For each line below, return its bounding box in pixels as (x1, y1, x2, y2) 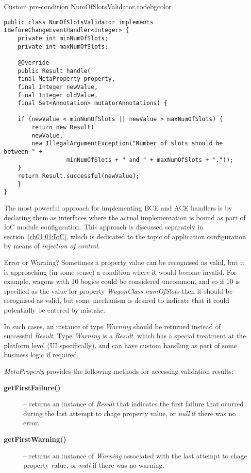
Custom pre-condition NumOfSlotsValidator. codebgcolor (4, 1, 172, 11)
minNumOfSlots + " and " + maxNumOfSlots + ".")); (66, 156, 234, 163)
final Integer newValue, (17, 83, 98, 90)
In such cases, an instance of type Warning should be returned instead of (4, 321, 221, 331)
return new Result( (32, 124, 95, 131)
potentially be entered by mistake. (4, 304, 105, 315)
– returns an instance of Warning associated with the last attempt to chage (23, 450, 247, 460)
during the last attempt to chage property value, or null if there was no (23, 408, 236, 418)
